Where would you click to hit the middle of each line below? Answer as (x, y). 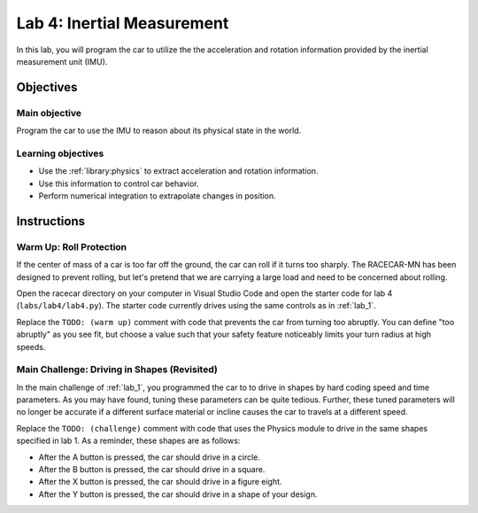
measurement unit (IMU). (62, 61)
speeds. (31, 346)
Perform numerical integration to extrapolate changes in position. (157, 196)
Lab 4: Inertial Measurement (123, 23)
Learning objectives (60, 153)
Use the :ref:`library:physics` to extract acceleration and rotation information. (178, 171)
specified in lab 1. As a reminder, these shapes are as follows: (128, 441)
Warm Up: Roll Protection (72, 246)
